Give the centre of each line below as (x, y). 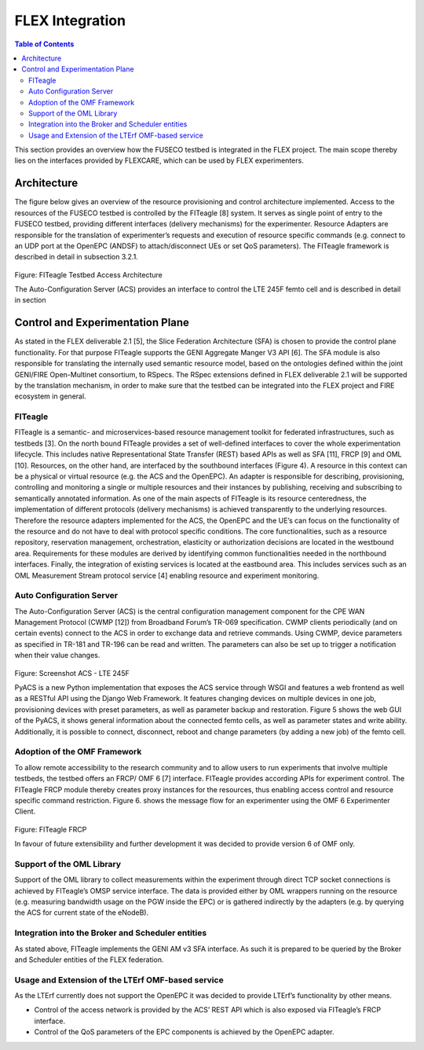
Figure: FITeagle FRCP (51, 829)
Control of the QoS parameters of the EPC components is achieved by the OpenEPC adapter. (184, 1032)
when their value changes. (57, 655)
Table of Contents (44, 44)
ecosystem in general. (50, 396)
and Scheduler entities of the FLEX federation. (89, 960)
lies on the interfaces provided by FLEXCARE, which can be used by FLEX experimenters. (159, 160)
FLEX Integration (70, 20)
